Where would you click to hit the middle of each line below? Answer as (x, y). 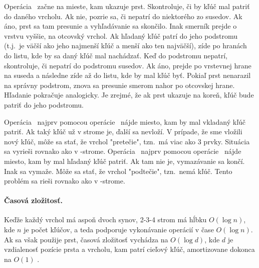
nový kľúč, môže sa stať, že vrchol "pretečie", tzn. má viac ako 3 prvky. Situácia (127, 141)
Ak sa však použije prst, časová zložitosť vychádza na (86, 239)
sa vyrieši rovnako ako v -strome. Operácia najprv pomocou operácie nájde (123, 151)
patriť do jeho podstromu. (44, 104)
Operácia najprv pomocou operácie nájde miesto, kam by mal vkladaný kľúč (125, 121)
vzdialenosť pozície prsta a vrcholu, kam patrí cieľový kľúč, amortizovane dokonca (129, 249)
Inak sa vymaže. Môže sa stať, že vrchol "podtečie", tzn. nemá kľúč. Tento (118, 171)
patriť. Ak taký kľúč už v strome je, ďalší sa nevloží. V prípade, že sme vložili (123, 131)
